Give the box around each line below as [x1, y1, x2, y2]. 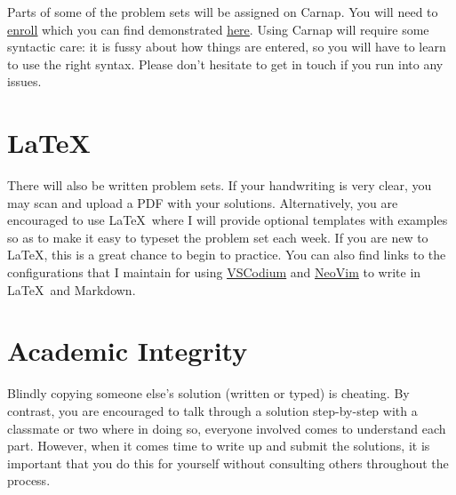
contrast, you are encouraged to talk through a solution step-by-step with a [7, 401, 418, 419]
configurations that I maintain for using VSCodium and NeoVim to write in [7, 263, 421, 282]
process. [7, 471, 51, 490]
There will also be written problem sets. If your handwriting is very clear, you [7, 176, 432, 195]
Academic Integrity [7, 332, 248, 369]
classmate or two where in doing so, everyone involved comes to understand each [7, 419, 446, 437]
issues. [7, 72, 42, 91]
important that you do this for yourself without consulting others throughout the [7, 453, 449, 472]
